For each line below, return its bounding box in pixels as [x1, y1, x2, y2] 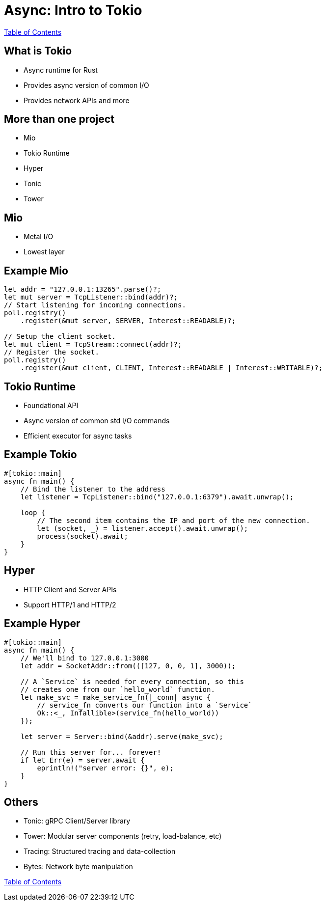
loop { [20, 508, 46, 517]
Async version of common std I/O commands [24, 416, 170, 425]
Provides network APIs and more [24, 96, 130, 105]
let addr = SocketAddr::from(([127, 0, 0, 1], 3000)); [20, 661, 236, 670]
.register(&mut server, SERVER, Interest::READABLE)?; [20, 317, 236, 325]
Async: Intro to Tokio [4, 2, 142, 19]
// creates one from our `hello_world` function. [20, 685, 215, 693]
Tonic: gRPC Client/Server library [24, 817, 131, 825]
